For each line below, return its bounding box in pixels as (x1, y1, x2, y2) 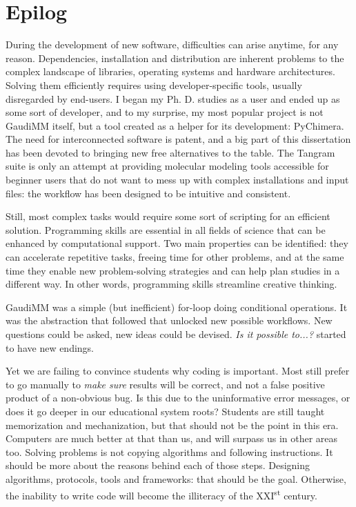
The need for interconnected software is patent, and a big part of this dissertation (6, 132, 351, 146)
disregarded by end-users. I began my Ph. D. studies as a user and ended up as (6, 91, 340, 106)
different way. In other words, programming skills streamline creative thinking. (6, 277, 337, 291)
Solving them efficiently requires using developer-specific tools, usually (6, 77, 302, 92)
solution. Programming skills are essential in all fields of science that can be (6, 222, 326, 237)
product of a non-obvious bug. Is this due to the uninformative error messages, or (6, 390, 350, 405)
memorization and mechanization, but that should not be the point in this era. (6, 417, 339, 432)
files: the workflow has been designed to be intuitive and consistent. (6, 186, 291, 200)
